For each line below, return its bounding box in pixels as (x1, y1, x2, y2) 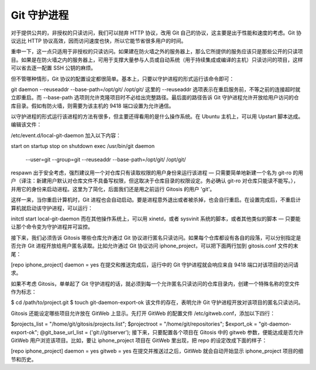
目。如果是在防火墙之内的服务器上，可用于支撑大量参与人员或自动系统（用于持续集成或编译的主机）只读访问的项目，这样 (11, 56, 303, 63)
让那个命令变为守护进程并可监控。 (11, 223, 93, 230)
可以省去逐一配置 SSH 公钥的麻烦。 (11, 64, 97, 71)
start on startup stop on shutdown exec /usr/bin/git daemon (11, 143, 155, 150)
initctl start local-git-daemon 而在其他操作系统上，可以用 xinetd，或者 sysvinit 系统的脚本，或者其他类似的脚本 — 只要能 (11, 215, 301, 222)
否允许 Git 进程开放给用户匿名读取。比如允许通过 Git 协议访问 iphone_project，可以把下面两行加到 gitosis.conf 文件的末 (11, 243, 298, 250)
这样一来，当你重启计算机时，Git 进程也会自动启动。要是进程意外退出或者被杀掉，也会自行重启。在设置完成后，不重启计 (11, 196, 301, 203)
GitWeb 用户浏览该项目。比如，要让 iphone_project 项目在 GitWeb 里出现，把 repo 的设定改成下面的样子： (11, 337, 267, 344)
